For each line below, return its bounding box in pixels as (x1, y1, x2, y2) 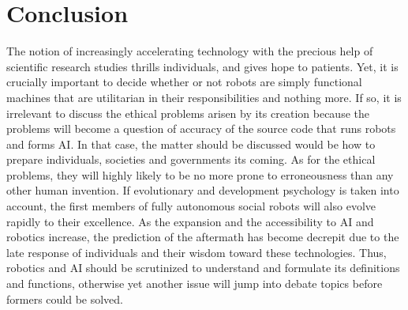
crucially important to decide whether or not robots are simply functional (6, 74, 362, 90)
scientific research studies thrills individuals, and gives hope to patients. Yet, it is (6, 58, 399, 74)
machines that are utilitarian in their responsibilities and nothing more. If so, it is (6, 89, 402, 105)
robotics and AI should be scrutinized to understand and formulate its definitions (6, 259, 400, 276)
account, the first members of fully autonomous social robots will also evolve (6, 198, 376, 214)
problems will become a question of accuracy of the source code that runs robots (6, 120, 396, 137)
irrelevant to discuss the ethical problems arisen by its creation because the (6, 104, 369, 121)
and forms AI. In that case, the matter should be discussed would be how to (6, 135, 376, 152)
